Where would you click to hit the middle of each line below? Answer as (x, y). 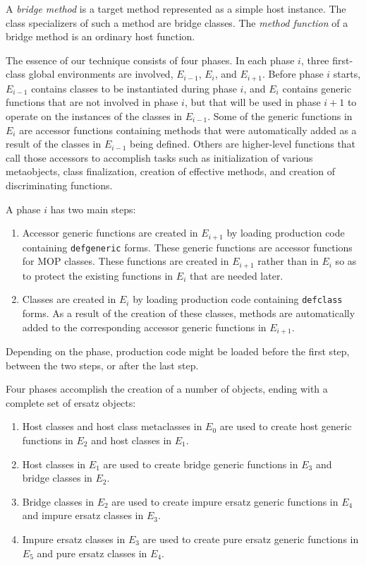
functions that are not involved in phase (92, 102)
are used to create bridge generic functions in (201, 464)
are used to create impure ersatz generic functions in (225, 501)
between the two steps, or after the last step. (102, 365)
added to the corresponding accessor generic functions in (144, 327)
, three (315, 60)
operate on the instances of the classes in (94, 116)
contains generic (317, 88)
